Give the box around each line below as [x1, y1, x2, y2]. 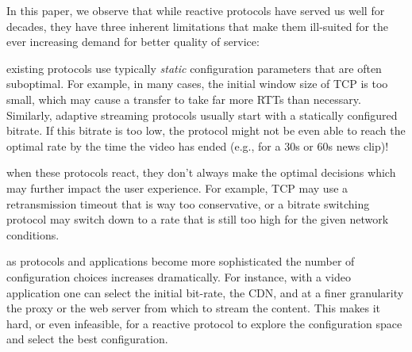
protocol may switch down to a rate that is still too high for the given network [6, 211, 389, 228]
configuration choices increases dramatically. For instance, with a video [6, 268, 351, 285]
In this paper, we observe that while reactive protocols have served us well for [6, 2, 385, 18]
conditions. [6, 226, 60, 243]
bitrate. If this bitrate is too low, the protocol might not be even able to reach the [6, 122, 406, 139]
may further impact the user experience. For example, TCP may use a [6, 179, 348, 196]
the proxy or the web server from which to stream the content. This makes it [6, 300, 381, 316]
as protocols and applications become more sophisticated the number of [6, 253, 355, 270]
